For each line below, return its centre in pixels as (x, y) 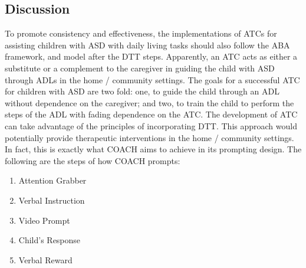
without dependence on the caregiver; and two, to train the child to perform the (149, 102)
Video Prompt (44, 220)
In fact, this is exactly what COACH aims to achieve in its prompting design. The (153, 149)
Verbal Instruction (52, 200)
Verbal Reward (45, 259)
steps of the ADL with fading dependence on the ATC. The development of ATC (151, 114)
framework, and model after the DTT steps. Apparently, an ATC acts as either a (151, 56)
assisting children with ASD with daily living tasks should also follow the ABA (147, 45)
